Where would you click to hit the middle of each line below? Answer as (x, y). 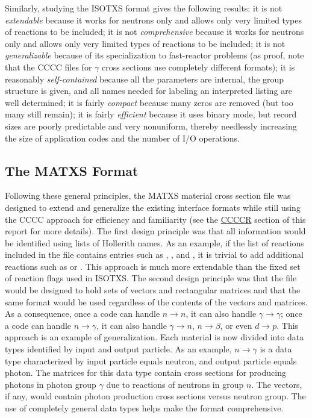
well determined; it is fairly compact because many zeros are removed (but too (149, 102)
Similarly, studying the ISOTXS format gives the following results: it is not (144, 8)
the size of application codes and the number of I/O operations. (122, 138)
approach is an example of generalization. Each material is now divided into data (154, 337)
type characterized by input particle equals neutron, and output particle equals (151, 360)
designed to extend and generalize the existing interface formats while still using (153, 207)
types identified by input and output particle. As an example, (118, 349)
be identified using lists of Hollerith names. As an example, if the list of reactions (154, 242)
